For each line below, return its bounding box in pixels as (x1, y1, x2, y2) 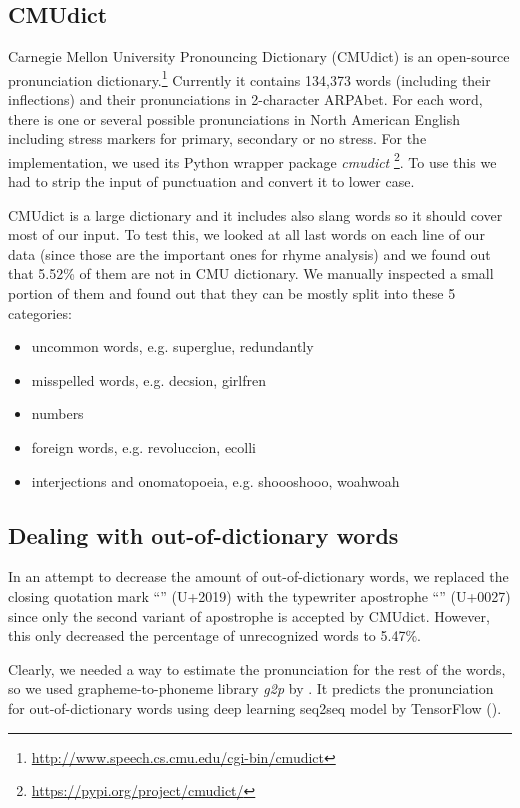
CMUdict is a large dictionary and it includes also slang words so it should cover (8, 204, 503, 225)
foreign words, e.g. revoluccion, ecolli (31, 437, 256, 458)
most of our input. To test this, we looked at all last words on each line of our (8, 224, 485, 245)
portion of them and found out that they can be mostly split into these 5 (8, 283, 456, 304)
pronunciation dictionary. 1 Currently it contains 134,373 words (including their (8, 66, 491, 90)
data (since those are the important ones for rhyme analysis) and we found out (8, 243, 491, 264)
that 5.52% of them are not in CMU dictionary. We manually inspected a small (8, 263, 494, 284)
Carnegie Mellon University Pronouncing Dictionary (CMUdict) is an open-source (8, 46, 510, 67)
